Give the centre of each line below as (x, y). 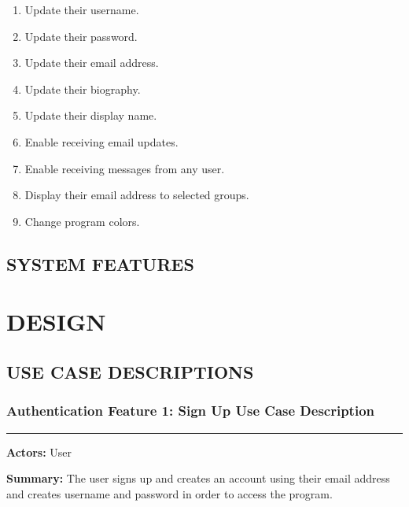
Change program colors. (82, 221)
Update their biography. (83, 89)
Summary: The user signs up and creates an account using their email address (198, 478)
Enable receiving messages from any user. (125, 168)
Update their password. (81, 36)
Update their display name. (91, 115)
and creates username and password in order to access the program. (169, 493)
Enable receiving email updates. (101, 141)
